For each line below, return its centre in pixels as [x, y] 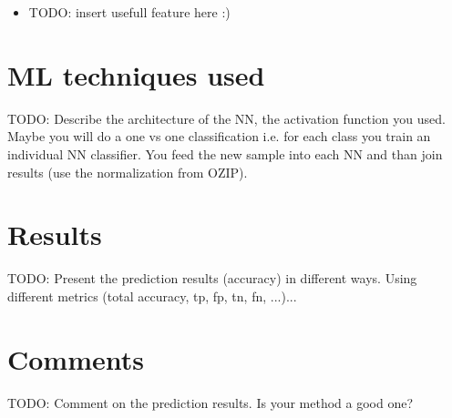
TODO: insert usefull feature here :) [129, 12]
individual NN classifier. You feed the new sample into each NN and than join [225, 153]
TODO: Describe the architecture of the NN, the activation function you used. [226, 118]
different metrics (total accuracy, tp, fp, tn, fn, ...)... [152, 296]
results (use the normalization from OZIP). [128, 172]
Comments [76, 358]
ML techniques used [136, 74]
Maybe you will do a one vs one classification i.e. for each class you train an [219, 136]
